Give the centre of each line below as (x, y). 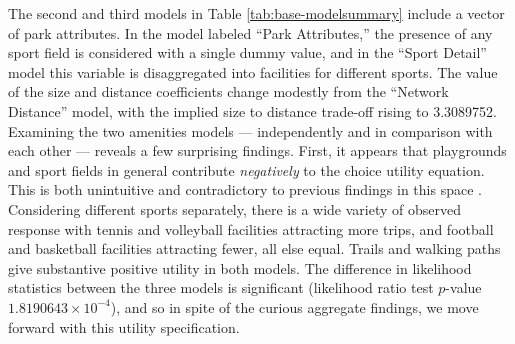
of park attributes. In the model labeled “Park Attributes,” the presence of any (250, 32)
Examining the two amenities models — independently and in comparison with (250, 130)
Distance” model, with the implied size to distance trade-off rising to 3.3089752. (252, 110)
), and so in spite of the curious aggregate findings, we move (294, 306)
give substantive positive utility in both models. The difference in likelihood (240, 267)
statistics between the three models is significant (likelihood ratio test (221, 287)
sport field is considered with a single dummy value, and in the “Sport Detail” (247, 52)
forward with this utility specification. (124, 326)
